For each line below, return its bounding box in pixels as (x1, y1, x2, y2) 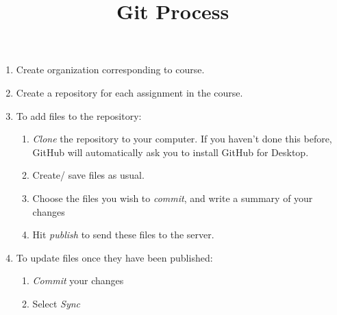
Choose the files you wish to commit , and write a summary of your (32, 190, 313, 205)
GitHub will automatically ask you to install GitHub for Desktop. (32, 144, 309, 159)
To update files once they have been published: (16, 250, 213, 264)
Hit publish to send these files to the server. (32, 227, 214, 242)
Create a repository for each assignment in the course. (16, 85, 243, 99)
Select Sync (32, 296, 81, 310)
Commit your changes (32, 273, 124, 288)
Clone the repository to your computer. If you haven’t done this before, (32, 131, 332, 146)
